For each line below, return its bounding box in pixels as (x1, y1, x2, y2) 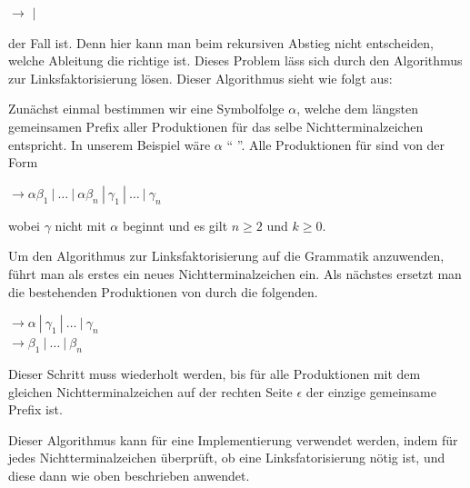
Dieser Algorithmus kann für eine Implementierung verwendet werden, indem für (8, 430, 458, 449)
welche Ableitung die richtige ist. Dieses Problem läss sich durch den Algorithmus (8, 51, 463, 70)
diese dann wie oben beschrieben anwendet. (8, 465, 250, 484)
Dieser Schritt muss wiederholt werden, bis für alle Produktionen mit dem (8, 364, 421, 383)
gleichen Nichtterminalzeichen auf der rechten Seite (8, 382, 293, 401)
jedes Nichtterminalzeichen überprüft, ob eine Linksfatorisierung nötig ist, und (8, 448, 445, 467)
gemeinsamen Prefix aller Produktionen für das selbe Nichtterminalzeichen (8, 116, 424, 135)
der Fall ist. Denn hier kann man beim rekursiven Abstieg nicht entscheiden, (8, 33, 434, 52)
